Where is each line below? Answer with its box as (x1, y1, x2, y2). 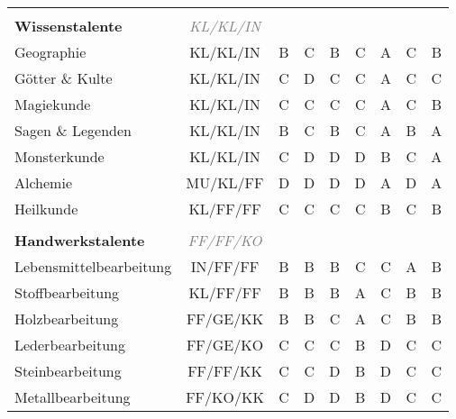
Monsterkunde (14, 146, 105, 167)
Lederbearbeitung (14, 334, 126, 355)
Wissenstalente (14, 15, 123, 36)
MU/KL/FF (186, 172, 264, 193)
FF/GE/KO (186, 334, 264, 355)
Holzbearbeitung (14, 308, 119, 329)
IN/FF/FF (190, 256, 260, 277)
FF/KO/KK (186, 387, 264, 407)
